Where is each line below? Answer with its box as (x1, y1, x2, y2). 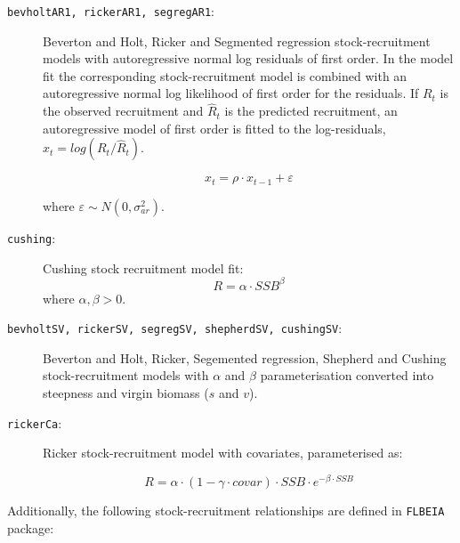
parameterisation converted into (260, 366, 434, 385)
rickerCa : (7, 413, 62, 432)
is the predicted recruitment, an (224, 101, 398, 120)
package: (7, 518, 54, 537)
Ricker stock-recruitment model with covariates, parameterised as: (43, 443, 403, 462)
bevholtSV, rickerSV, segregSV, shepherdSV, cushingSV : (7, 319, 343, 337)
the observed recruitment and (43, 101, 204, 120)
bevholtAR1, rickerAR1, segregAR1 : (7, 2, 214, 20)
